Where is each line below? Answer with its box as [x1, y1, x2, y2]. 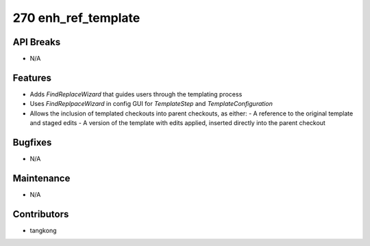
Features [12, 72, 51, 83]
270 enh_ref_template [12, 10, 140, 25]
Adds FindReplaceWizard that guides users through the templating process [29, 90, 243, 98]
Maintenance [12, 172, 71, 184]
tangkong [29, 226, 57, 234]
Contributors [12, 208, 69, 220]
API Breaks [12, 36, 61, 48]
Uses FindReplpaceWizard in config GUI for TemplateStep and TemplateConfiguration [29, 100, 273, 108]
